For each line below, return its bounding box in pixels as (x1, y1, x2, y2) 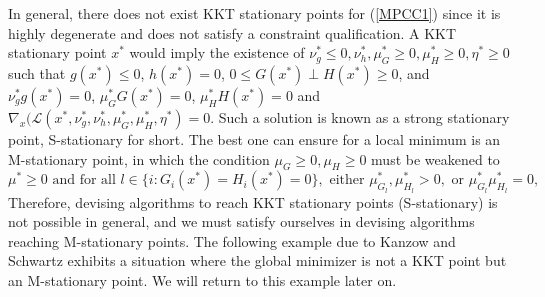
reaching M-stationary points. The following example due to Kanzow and (8, 230, 456, 251)
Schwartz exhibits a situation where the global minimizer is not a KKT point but (8, 250, 507, 271)
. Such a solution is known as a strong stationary (210, 106, 510, 127)
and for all (52, 173, 116, 188)
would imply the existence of (129, 42, 305, 63)
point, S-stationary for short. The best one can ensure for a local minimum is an (8, 128, 501, 149)
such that (8, 62, 66, 83)
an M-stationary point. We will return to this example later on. (8, 269, 397, 290)
